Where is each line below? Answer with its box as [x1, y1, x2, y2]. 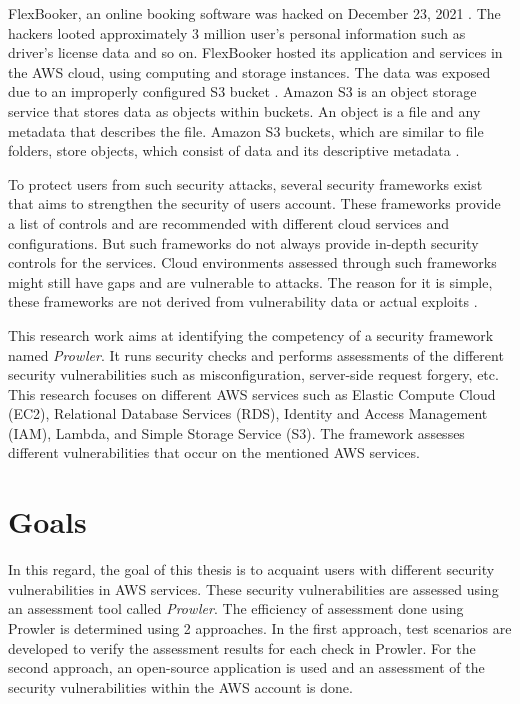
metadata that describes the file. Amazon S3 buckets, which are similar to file [8, 120, 484, 141]
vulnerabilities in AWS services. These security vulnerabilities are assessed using [8, 578, 499, 599]
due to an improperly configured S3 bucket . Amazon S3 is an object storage [8, 81, 477, 102]
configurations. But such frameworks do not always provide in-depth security [8, 232, 479, 253]
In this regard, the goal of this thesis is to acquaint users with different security [8, 559, 495, 580]
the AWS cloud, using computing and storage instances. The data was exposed [8, 61, 491, 82]
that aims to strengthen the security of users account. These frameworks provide [8, 193, 501, 214]
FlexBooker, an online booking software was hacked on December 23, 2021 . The [8, 3, 501, 23]
